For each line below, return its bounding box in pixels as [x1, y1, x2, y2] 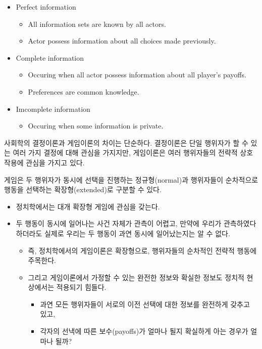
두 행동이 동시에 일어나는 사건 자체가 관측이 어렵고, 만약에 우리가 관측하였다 [16, 218, 256, 229]
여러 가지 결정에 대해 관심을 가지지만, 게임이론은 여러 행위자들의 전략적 [13, 147, 238, 158]
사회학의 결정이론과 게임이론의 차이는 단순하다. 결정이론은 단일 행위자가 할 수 [4, 137, 248, 148]
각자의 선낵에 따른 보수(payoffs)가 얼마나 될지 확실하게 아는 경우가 [40, 326, 248, 336]
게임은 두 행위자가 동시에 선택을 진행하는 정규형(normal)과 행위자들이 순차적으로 [4, 174, 258, 185]
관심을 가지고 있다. [26, 157, 85, 167]
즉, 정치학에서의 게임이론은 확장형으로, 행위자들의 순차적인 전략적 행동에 [28, 245, 257, 255]
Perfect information [16, 2, 76, 12]
